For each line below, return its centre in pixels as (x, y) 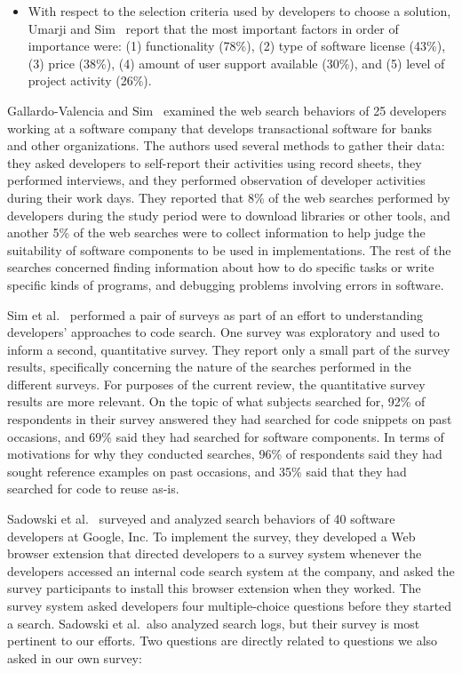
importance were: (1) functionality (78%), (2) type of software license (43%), (237, 46)
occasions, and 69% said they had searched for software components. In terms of (226, 436)
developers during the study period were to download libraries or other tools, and (229, 215)
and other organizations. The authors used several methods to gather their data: (226, 145)
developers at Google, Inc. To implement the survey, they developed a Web (211, 536)
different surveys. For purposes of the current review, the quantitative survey (216, 384)
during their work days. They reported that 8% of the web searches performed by (229, 197)
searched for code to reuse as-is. (93, 489)
